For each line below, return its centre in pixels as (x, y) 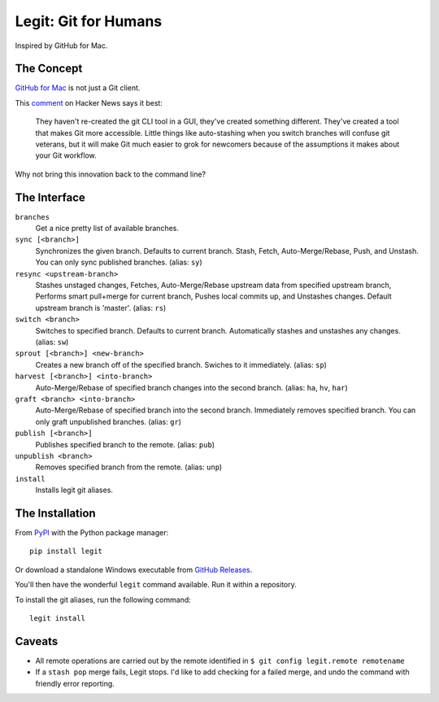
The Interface (50, 197)
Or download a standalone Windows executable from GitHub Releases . (134, 569)
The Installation (56, 513)
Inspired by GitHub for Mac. (61, 46)
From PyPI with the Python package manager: (92, 532)
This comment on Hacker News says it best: (89, 102)
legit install (57, 618)
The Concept (49, 69)
